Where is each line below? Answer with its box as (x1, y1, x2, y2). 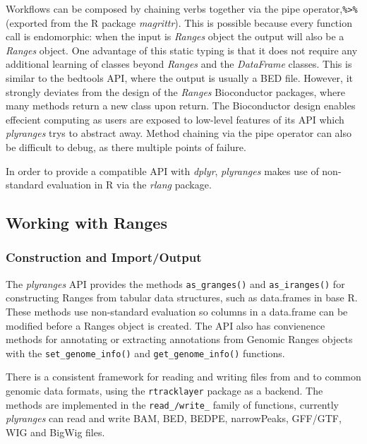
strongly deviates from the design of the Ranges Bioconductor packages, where (6, 84, 345, 99)
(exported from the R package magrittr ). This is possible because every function (6, 15, 352, 30)
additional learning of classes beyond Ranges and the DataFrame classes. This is (6, 56, 352, 71)
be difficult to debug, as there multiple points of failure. (6, 140, 246, 154)
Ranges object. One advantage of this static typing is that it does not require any (6, 42, 358, 57)
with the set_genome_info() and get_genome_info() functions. (6, 345, 285, 360)
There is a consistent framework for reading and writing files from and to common (6, 369, 361, 384)
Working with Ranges (6, 212, 167, 234)
